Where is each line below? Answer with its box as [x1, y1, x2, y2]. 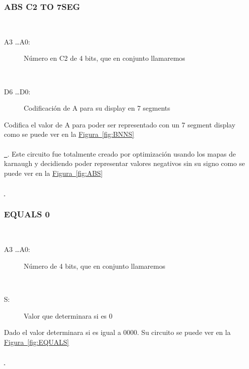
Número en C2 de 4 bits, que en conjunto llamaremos [24, 53, 185, 63]
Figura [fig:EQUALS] [4, 336, 69, 347]
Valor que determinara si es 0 [24, 310, 113, 321]
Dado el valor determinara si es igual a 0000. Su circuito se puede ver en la [4, 327, 231, 337]
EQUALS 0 [4, 208, 50, 220]
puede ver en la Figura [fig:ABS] [4, 167, 103, 178]
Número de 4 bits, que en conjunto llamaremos [24, 260, 166, 271]
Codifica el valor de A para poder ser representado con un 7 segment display [4, 119, 236, 129]
